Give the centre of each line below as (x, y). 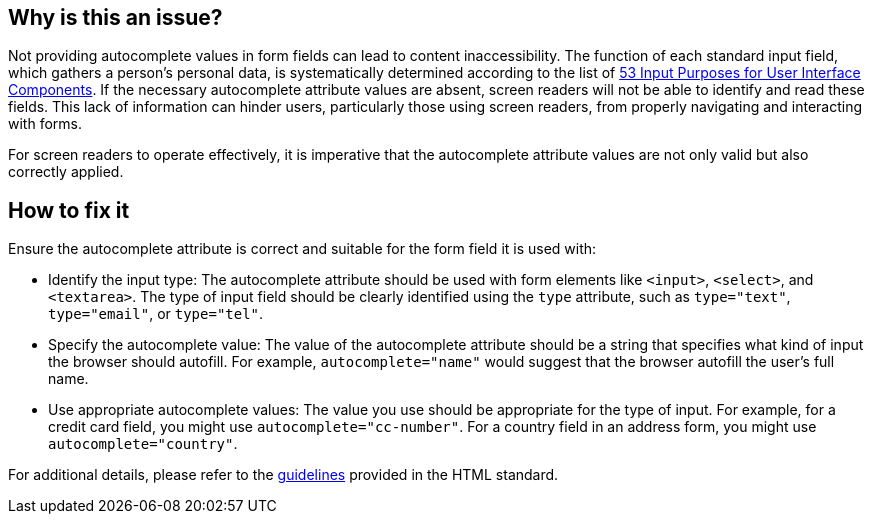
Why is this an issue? (115, 17)
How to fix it (69, 210)
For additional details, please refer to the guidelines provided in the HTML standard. (283, 475)
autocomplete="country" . (143, 444)
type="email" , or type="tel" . (156, 314)
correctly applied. (66, 172)
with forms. (45, 124)
